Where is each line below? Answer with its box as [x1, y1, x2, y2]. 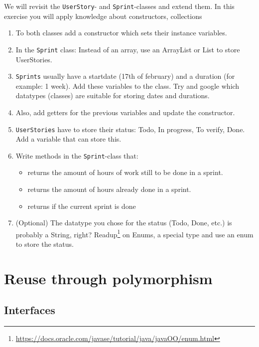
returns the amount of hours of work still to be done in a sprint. [27, 167, 223, 177]
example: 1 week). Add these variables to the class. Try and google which [15, 80, 240, 91]
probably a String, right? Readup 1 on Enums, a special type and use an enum [15, 227, 254, 239]
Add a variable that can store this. [15, 134, 122, 144]
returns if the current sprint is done [27, 200, 136, 211]
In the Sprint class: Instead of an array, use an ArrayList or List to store [15, 44, 240, 54]
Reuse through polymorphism [4, 268, 213, 288]
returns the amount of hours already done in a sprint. [27, 184, 191, 194]
